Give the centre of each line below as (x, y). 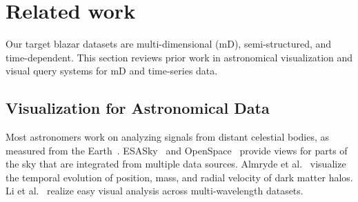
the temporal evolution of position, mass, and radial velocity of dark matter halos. (179, 177)
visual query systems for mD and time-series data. (112, 71)
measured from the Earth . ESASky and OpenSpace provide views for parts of (177, 150)
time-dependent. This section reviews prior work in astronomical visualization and (179, 57)
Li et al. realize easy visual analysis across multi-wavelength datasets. (155, 191)
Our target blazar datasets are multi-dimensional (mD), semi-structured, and (169, 44)
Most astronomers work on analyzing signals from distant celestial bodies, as (168, 137)
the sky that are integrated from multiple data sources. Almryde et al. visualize (176, 164)
